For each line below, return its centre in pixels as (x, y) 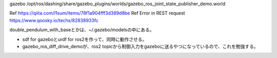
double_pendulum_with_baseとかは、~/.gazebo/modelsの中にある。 (82, 30)
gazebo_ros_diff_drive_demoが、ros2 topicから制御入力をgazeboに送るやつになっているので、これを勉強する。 (140, 46)
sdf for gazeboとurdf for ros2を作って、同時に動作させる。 (85, 39)
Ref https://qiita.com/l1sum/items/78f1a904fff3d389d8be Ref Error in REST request (97, 13)
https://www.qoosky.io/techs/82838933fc (54, 20)
